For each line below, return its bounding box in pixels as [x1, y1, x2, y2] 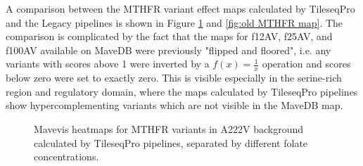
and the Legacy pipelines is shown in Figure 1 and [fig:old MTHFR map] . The [6, 15, 343, 30]
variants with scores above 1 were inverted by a [6, 56, 210, 71]
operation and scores [262, 56, 351, 71]
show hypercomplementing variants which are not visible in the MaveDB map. [6, 98, 343, 113]
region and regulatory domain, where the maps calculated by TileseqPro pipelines [6, 84, 358, 98]
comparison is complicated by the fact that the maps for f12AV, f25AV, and [6, 29, 333, 44]
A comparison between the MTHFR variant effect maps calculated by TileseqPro [6, 1, 355, 15]
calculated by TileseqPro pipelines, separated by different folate [34, 135, 308, 150]
